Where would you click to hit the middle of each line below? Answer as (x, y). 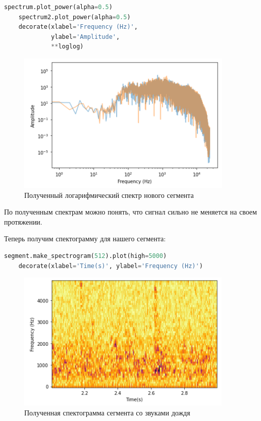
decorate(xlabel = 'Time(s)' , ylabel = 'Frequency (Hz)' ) (111, 266)
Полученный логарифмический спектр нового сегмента (109, 195)
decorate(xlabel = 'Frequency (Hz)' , (78, 27)
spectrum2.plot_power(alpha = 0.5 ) (74, 17)
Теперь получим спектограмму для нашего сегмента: (85, 239)
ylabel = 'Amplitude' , (86, 37)
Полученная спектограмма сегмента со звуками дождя (107, 412)
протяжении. (23, 221)
